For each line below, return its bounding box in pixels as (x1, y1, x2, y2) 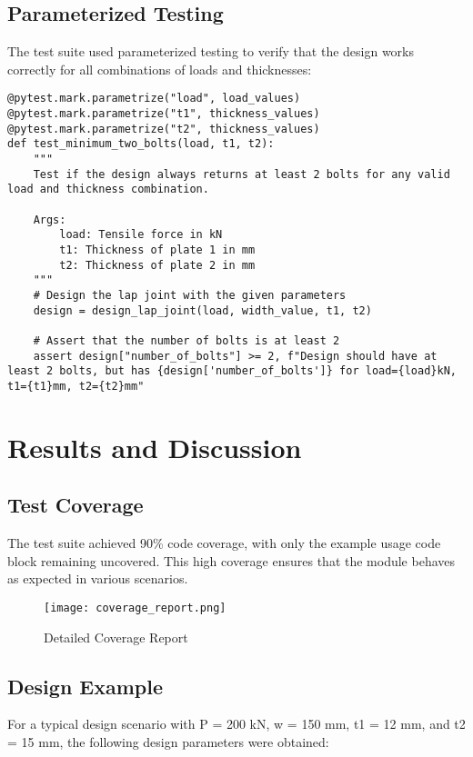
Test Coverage (7, 491, 144, 519)
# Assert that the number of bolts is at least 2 (33, 334, 340, 347)
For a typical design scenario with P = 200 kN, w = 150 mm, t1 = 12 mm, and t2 (7, 714, 466, 733)
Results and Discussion (7, 428, 302, 465)
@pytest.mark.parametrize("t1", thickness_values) (7, 107, 320, 121)
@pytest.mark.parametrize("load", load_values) (7, 92, 301, 105)
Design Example (7, 672, 164, 700)
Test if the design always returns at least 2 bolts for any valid (33, 167, 450, 181)
